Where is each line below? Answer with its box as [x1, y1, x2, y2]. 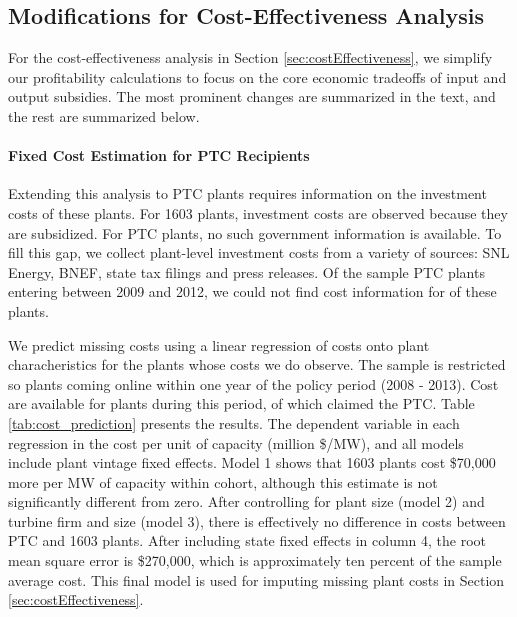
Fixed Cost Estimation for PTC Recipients [8, 145, 310, 166]
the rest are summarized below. [8, 105, 200, 126]
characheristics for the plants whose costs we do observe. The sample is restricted [8, 354, 506, 375]
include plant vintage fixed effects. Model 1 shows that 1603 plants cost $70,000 [8, 452, 496, 473]
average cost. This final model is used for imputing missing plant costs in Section [8, 569, 505, 590]
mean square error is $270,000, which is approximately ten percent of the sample [8, 550, 502, 571]
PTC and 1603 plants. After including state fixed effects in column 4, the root [8, 530, 487, 551]
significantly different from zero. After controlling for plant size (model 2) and [8, 491, 485, 512]
